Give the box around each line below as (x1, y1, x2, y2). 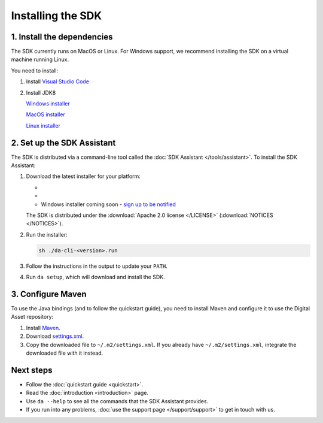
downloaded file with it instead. (26, 349, 103, 356)
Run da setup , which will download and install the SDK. (26, 273, 165, 281)
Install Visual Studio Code (26, 78, 90, 85)
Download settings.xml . (26, 333, 84, 340)
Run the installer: (26, 231, 68, 238)
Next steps (11, 365, 53, 375)
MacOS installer (26, 111, 65, 118)
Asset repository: (11, 313, 54, 321)
